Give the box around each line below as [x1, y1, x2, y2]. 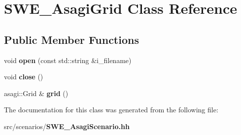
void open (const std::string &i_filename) [4, 55, 132, 65]
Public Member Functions [4, 32, 139, 47]
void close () [4, 71, 43, 82]
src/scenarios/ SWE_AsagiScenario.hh [4, 121, 130, 131]
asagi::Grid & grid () [4, 88, 69, 98]
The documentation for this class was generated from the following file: [4, 104, 218, 115]
